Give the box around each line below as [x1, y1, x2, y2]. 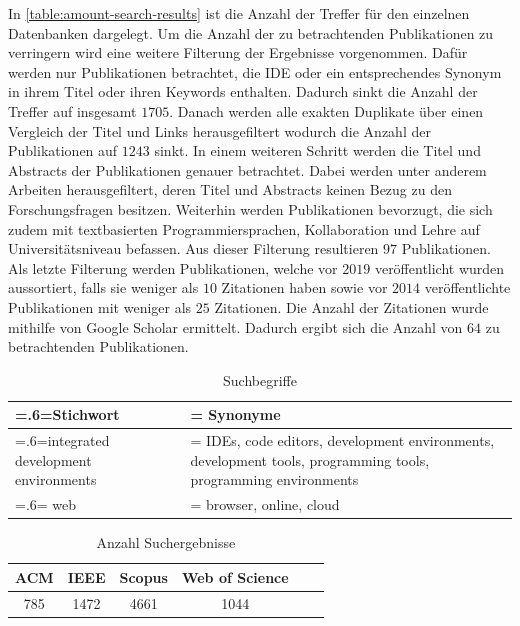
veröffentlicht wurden [374, 257, 505, 278]
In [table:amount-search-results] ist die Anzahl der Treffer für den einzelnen [8, 3, 470, 23]
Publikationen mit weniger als [8, 296, 192, 317]
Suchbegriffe [223, 369, 297, 390]
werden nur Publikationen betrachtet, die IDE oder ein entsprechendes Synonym [8, 61, 502, 82]
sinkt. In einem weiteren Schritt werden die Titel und [154, 140, 481, 161]
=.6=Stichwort [15, 404, 120, 425]
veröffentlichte [424, 277, 511, 298]
